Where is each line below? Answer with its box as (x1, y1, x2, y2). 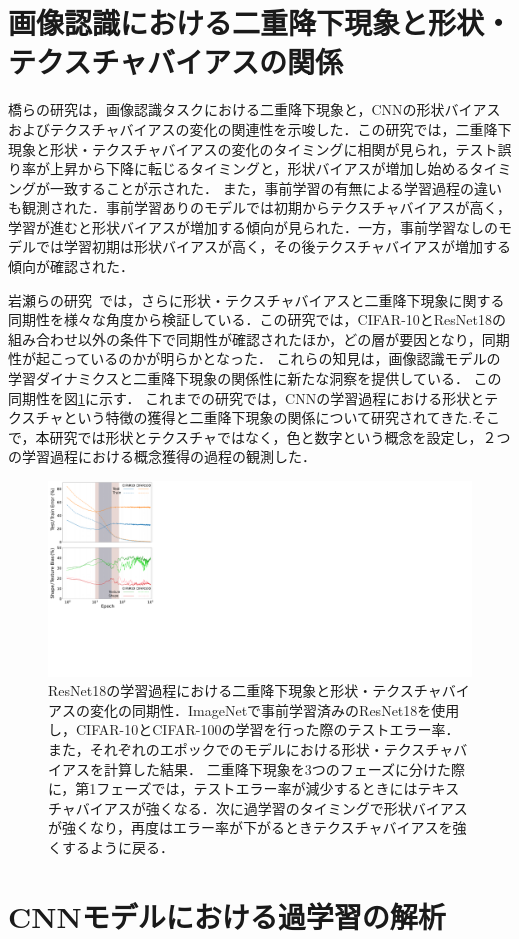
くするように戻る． (48, 836, 174, 857)
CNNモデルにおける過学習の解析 (8, 895, 446, 936)
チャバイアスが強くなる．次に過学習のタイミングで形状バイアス (48, 797, 468, 818)
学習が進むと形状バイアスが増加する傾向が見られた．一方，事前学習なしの (8, 216, 498, 237)
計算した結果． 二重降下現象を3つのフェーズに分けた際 (103, 758, 465, 779)
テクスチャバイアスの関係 (8, 41, 343, 82)
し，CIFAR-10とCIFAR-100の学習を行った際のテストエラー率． (48, 719, 460, 740)
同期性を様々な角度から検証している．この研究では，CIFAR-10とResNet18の (8, 309, 506, 330)
